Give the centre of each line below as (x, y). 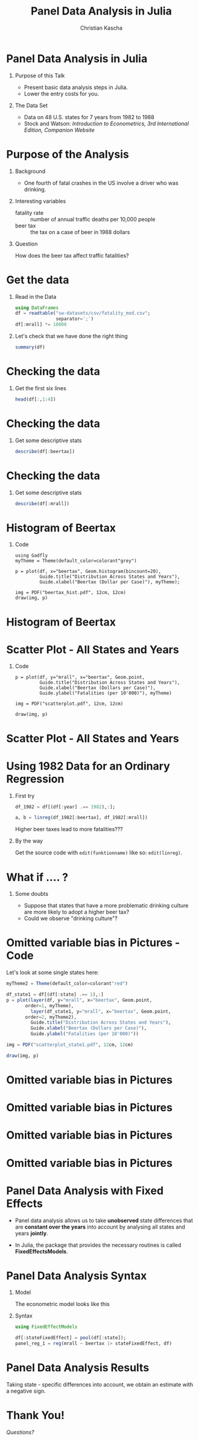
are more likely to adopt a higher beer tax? (77, 912)
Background (30, 171)
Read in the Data (36, 296)
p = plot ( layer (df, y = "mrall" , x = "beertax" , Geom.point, (79, 1000)
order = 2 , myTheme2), (51, 1017)
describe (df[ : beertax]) (45, 451)
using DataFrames (37, 308)
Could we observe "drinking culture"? (71, 918)
